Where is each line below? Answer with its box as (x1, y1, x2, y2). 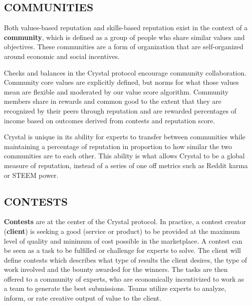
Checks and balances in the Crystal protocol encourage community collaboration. (4, 67, 247, 77)
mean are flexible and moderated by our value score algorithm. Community (4, 86, 229, 96)
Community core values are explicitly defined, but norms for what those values (4, 77, 239, 87)
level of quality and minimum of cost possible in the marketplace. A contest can (4, 235, 243, 246)
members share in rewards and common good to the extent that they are (4, 96, 222, 106)
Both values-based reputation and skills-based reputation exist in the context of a (4, 22, 248, 33)
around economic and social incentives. (4, 51, 120, 61)
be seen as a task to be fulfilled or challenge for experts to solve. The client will (4, 245, 241, 255)
